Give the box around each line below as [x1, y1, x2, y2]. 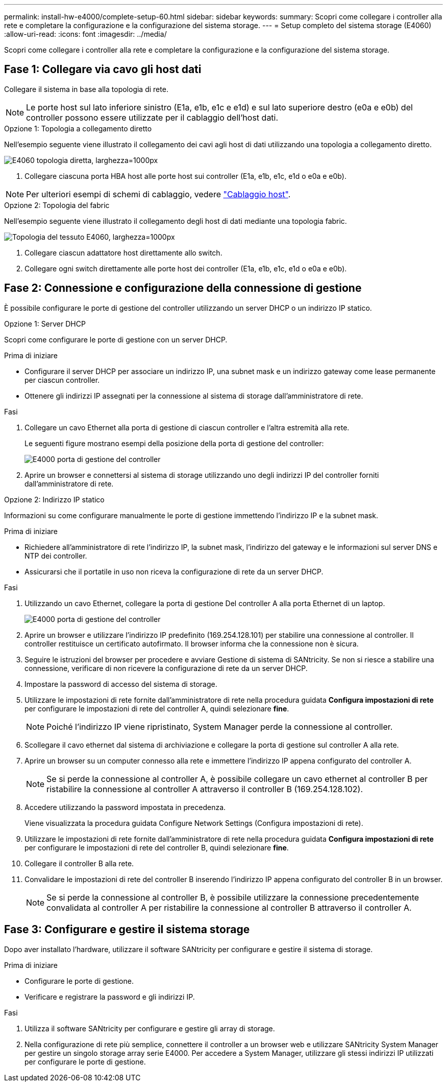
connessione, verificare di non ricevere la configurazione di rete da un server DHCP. [24, 663, 308, 673]
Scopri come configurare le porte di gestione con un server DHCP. [4, 335, 228, 344]
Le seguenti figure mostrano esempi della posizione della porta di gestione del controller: [24, 438, 324, 448]
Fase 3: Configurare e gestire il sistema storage [4, 923, 250, 936]
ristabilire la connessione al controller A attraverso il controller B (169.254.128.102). [46, 783, 363, 794]
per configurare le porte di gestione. [24, 1057, 146, 1066]
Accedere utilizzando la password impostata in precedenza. [24, 802, 226, 812]
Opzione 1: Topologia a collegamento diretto [4, 124, 152, 133]
